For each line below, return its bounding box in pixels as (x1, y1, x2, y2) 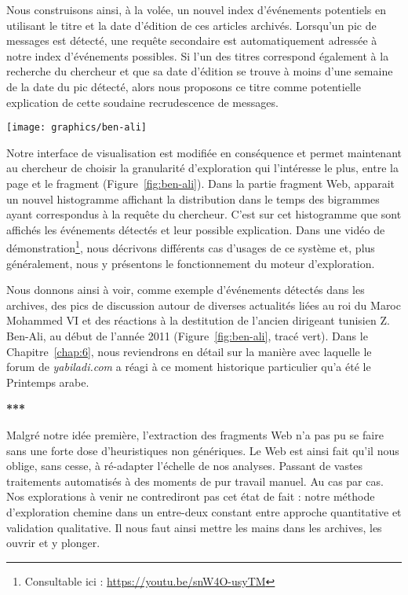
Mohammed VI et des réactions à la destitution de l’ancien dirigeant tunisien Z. (6, 312, 390, 329)
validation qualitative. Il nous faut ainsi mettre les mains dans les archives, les (6, 519, 382, 535)
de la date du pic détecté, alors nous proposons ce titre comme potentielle (6, 78, 361, 94)
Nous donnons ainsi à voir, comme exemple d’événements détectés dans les (6, 281, 365, 298)
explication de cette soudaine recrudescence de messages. (6, 94, 279, 110)
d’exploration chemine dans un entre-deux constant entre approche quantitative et (6, 503, 402, 520)
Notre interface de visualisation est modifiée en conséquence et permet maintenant (6, 144, 402, 160)
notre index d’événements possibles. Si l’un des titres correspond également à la (6, 47, 389, 64)
